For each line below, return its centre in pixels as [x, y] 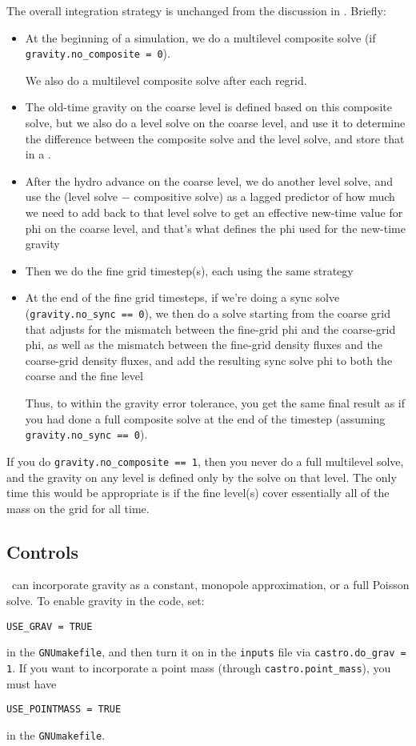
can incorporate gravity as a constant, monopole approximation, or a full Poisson [210, 585]
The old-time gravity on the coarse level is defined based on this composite [208, 107]
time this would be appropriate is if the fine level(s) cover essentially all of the [198, 493]
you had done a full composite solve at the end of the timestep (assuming [205, 418]
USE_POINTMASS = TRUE [64, 710]
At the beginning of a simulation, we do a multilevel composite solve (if [200, 37]
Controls [42, 551]
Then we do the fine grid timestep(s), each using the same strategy [189, 270]
